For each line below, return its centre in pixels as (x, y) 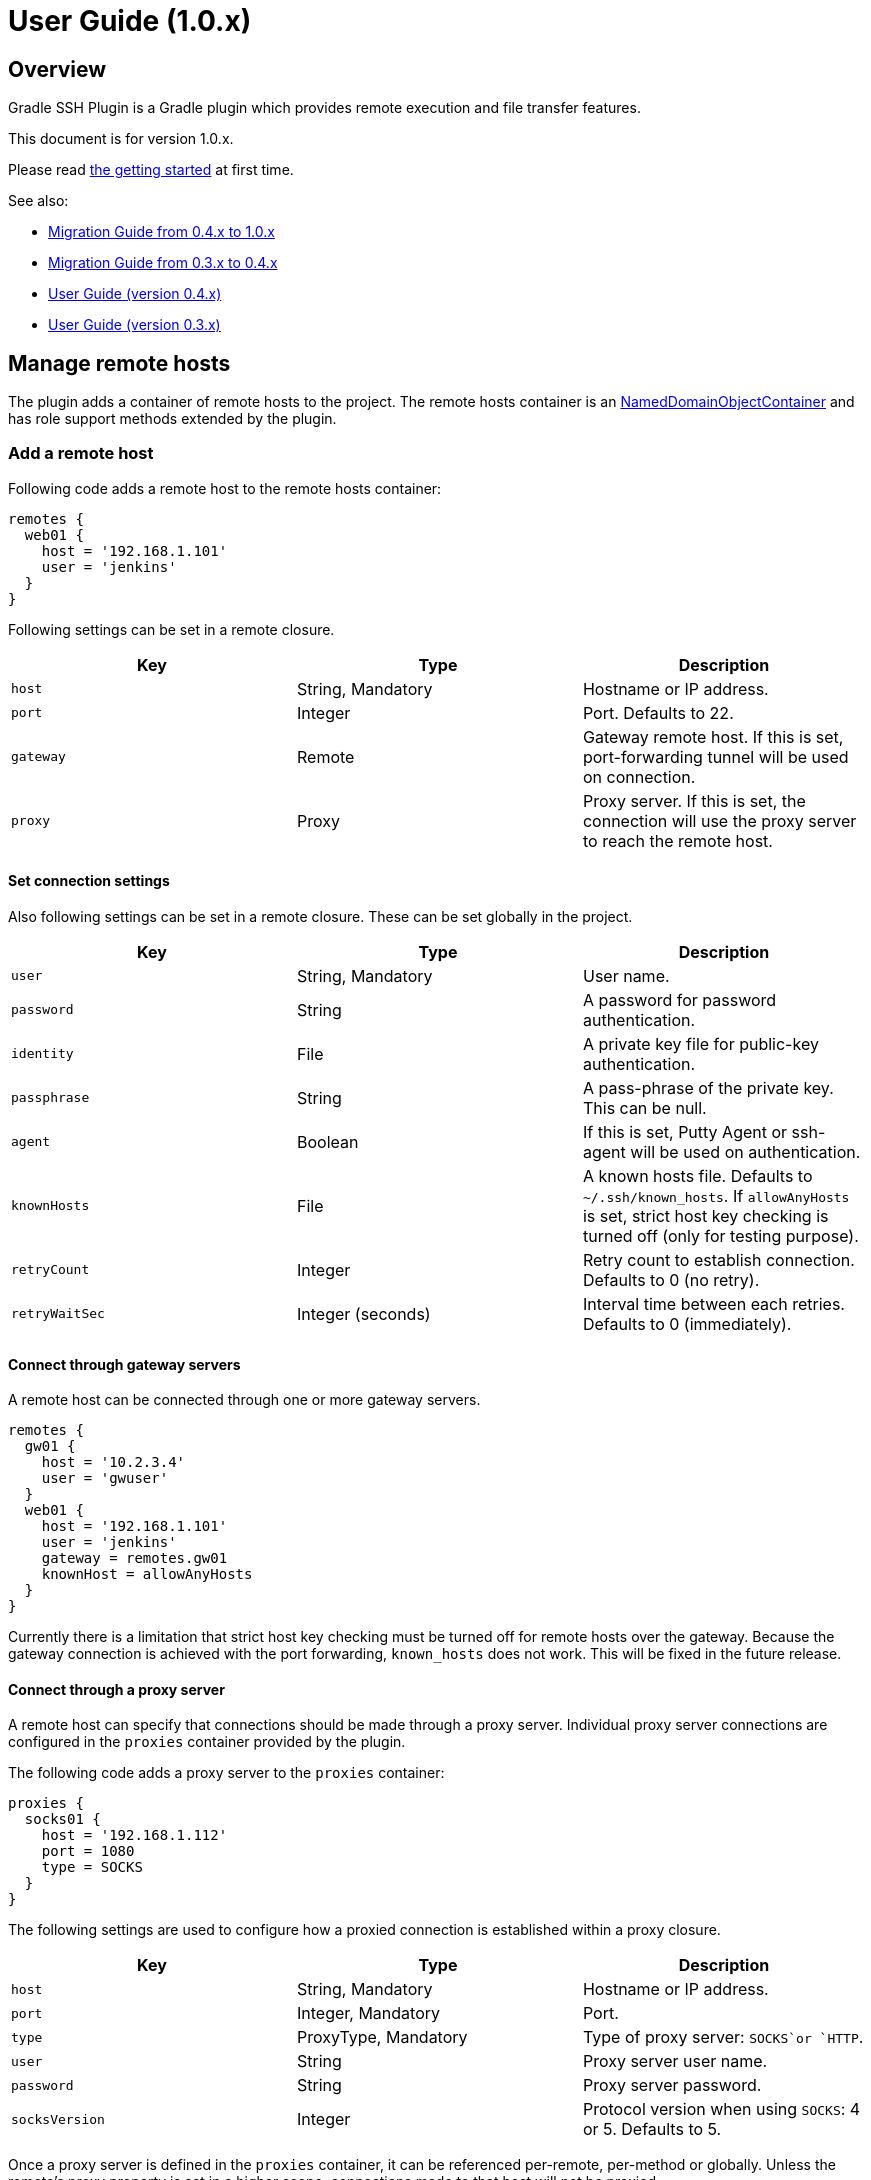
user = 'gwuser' (105, 1478)
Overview (57, 69)
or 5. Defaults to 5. (652, 2129)
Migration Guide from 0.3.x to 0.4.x (163, 263)
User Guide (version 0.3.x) (134, 325)
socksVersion (58, 2119)
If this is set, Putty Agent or (685, 1131)
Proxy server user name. (675, 2061)
